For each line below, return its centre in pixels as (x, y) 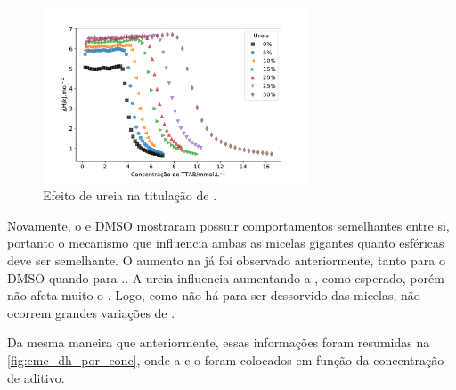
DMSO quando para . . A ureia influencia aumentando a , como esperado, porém (226, 277)
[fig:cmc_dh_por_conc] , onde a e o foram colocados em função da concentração (226, 360)
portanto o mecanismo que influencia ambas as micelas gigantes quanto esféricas (226, 243)
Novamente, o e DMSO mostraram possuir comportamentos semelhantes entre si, (228, 225)
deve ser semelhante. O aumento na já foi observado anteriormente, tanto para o (226, 260)
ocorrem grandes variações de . (91, 312)
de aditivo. (36, 377)
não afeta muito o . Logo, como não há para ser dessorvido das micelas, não (214, 295)
